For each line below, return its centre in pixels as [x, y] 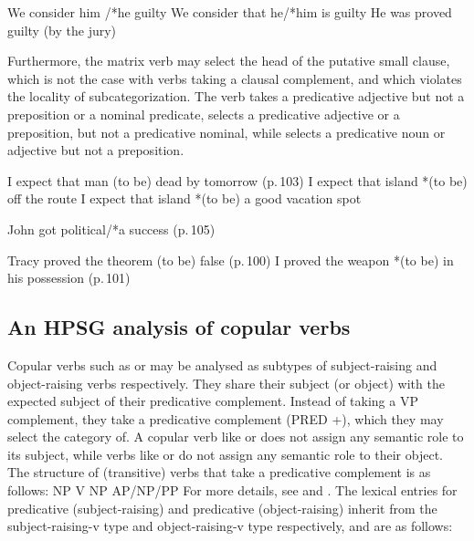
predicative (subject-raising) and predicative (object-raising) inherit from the [222, 508]
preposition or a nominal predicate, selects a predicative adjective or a [204, 114]
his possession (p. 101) [69, 278]
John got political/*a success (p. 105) [111, 229]
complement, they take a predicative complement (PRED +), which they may [226, 418]
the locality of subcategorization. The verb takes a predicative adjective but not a [236, 96]
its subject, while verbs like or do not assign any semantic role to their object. [225, 454]
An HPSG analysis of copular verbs [179, 327]
